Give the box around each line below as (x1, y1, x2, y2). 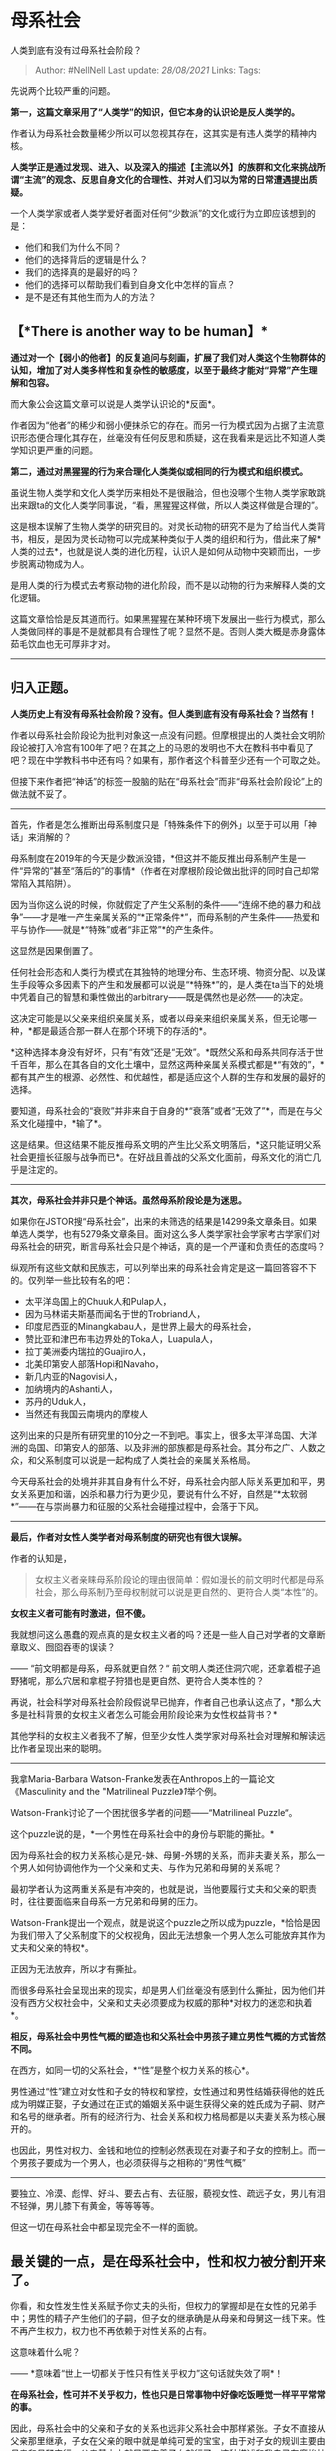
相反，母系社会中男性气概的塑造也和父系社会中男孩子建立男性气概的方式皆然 (10, 2030, 326, 2042)
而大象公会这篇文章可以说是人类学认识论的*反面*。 (10, 397, 222, 410)
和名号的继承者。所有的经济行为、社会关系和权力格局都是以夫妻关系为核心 (10, 2110, 317, 2122)
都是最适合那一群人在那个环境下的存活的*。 (32, 1024, 213, 1036)
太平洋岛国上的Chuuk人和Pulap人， (24, 1295, 172, 1307)
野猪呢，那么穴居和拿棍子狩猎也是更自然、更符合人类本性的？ (10, 1674, 265, 1686)
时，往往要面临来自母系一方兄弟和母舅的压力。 (10, 1895, 203, 1907)
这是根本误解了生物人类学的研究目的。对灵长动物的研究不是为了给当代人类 (10, 520, 317, 532)
